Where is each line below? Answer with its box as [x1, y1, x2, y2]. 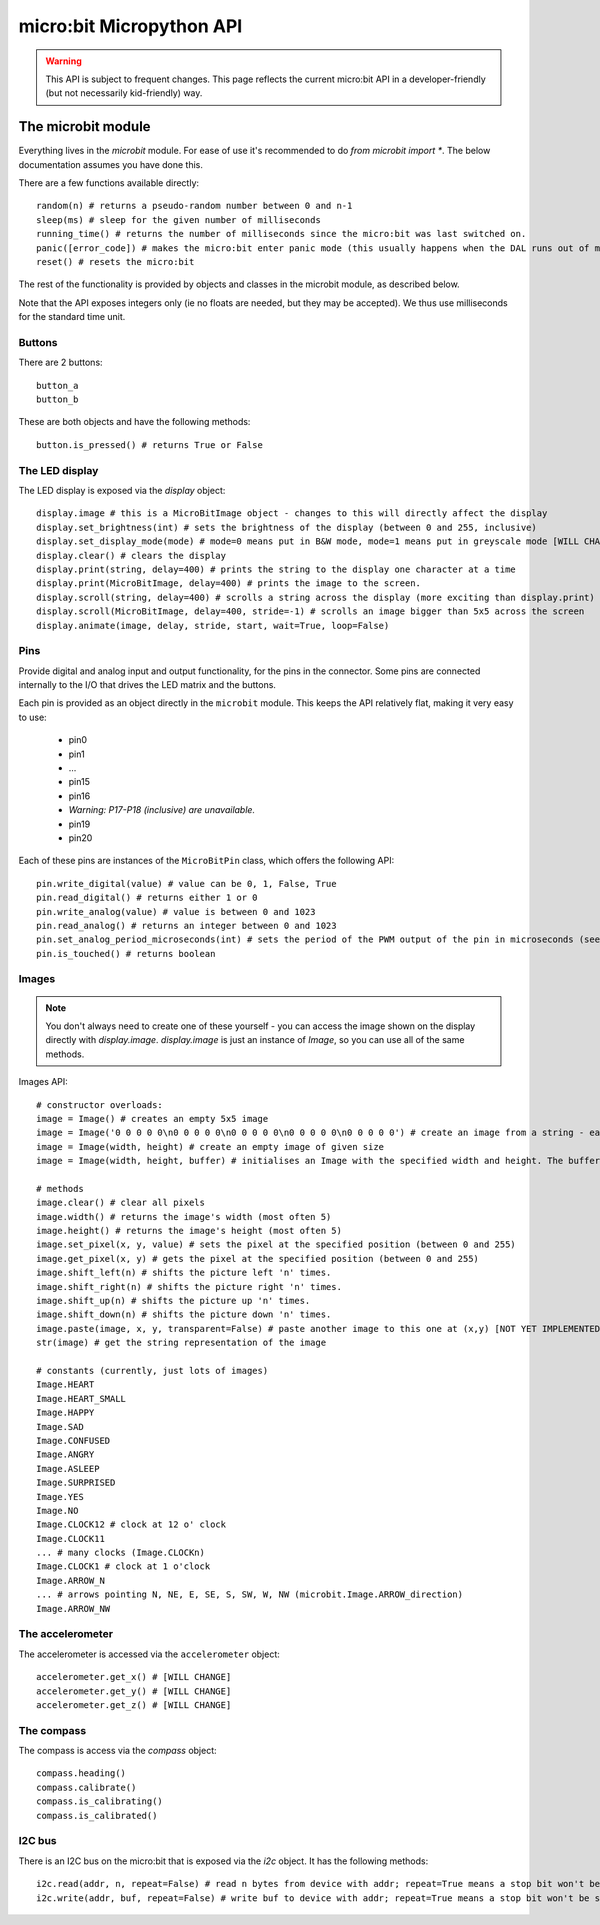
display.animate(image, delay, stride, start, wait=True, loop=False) [36, 620, 390, 631]
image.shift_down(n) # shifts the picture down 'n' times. [36, 1309, 332, 1320]
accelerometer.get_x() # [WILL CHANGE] [36, 1671, 232, 1683]
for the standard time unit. [18, 311, 126, 323]
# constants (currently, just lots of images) [36, 1365, 269, 1376]
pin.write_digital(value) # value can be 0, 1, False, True [36, 878, 337, 889]
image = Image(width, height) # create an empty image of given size [36, 1141, 385, 1152]
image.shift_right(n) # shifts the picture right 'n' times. [36, 1281, 342, 1292]
